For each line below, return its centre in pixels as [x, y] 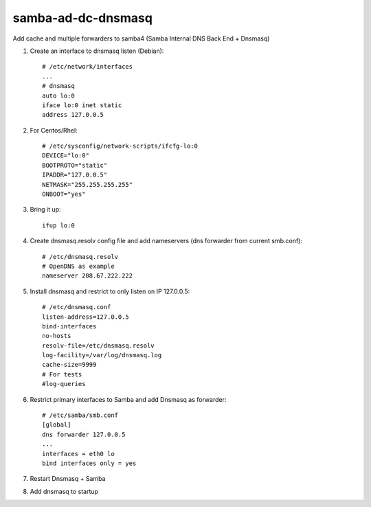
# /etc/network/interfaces [88, 67]
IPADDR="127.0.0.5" [75, 175]
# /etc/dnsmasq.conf [77, 307]
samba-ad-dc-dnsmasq [82, 18]
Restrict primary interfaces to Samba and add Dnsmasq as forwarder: [128, 399]
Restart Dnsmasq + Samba [68, 479]
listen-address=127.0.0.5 [86, 317]
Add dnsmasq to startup [64, 491]
